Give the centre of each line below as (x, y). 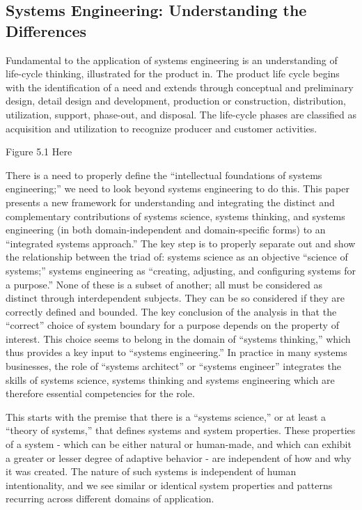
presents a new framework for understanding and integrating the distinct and (170, 202)
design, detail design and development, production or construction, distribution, (176, 101)
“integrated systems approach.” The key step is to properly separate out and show (181, 243)
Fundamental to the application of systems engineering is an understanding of (172, 60)
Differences (46, 30)
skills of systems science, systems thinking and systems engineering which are (170, 379)
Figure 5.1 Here (39, 152)
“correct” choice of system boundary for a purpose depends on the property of (172, 325)
